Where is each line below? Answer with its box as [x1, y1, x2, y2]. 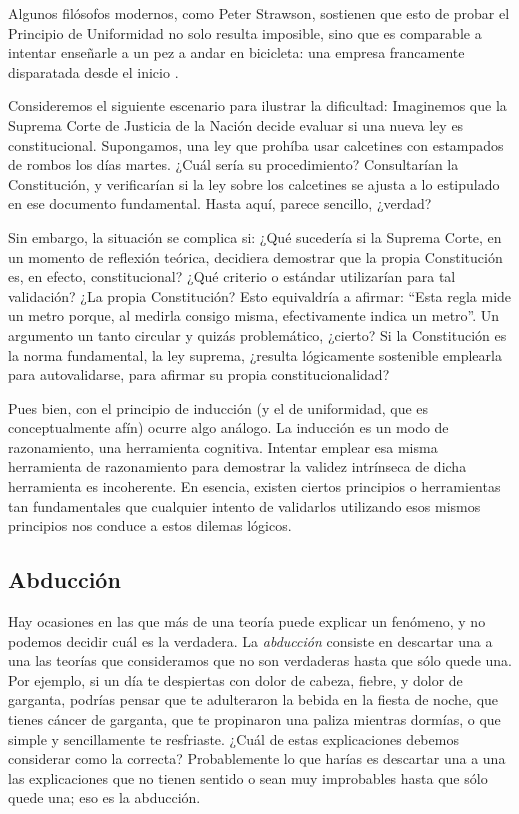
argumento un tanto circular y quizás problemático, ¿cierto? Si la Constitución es [8, 324, 507, 345]
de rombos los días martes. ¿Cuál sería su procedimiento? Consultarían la [8, 154, 459, 175]
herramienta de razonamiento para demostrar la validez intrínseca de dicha [8, 456, 467, 477]
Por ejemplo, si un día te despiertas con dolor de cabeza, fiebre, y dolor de [8, 669, 463, 690]
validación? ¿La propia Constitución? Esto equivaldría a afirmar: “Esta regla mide [8, 285, 512, 306]
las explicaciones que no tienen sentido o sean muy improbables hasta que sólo [8, 767, 488, 788]
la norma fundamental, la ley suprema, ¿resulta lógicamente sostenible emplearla [8, 344, 502, 365]
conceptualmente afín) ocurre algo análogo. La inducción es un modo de [8, 417, 449, 438]
